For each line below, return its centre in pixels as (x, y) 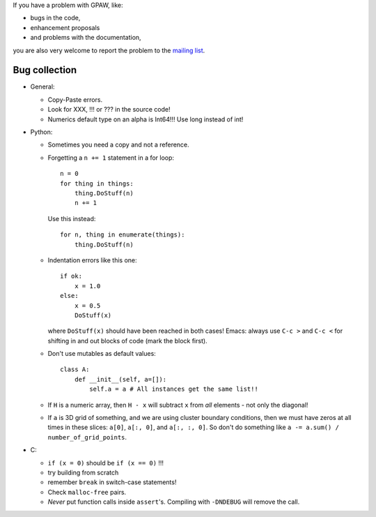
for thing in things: (97, 183)
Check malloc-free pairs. (87, 492)
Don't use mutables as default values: (102, 354)
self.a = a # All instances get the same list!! (174, 389)
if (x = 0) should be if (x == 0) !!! (105, 463)
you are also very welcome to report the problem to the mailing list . (109, 50)
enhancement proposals (65, 27)
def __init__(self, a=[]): (120, 379)
